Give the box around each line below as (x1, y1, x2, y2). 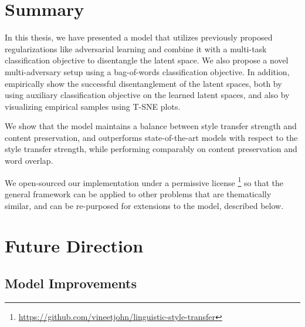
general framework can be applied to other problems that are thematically (5, 187, 272, 200)
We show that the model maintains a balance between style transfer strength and (5, 120, 297, 132)
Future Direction (5, 234, 144, 258)
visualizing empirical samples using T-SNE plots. (5, 100, 181, 112)
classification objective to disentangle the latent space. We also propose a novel (5, 54, 289, 66)
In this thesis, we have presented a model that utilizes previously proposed (5, 31, 273, 43)
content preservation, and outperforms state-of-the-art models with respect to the (5, 131, 298, 143)
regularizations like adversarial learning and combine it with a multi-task (5, 42, 267, 55)
